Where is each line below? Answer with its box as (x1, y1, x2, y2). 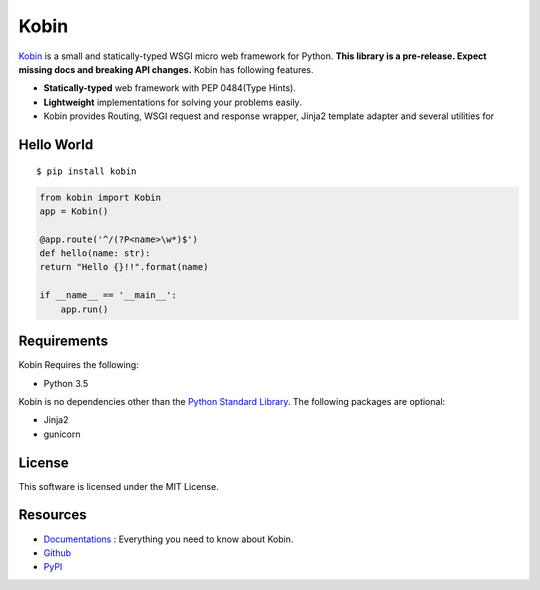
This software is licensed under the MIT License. (18, 480, 219, 492)
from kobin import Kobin (39, 191, 162, 203)
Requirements (18, 333, 109, 350)
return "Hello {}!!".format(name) (39, 261, 209, 273)
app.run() (60, 303, 109, 315)
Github (43, 546, 72, 559)
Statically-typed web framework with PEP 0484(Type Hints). (43, 82, 297, 94)
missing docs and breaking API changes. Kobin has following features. (18, 63, 314, 75)
